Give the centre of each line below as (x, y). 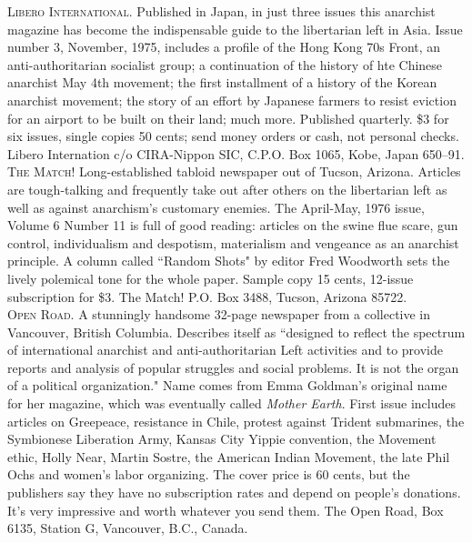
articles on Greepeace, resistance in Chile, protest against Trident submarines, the (236, 421)
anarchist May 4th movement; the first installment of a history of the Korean (222, 82)
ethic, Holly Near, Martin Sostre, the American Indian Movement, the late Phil (229, 456)
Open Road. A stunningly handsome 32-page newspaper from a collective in (219, 314)
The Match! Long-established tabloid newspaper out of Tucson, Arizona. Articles (234, 171)
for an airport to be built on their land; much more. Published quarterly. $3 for (228, 118)
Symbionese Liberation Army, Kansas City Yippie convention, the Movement (222, 439)
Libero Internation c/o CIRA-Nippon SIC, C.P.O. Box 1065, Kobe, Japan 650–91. (236, 153)
